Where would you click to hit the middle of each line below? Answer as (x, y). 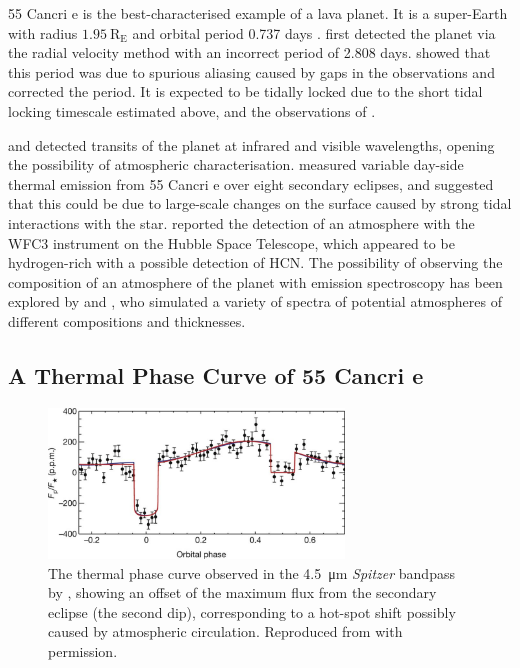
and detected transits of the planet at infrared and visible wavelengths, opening (251, 144)
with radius (43, 32)
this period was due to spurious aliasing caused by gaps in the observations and (251, 71)
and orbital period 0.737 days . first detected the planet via (314, 32)
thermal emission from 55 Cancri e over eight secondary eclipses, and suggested (251, 183)
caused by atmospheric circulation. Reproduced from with (225, 631)
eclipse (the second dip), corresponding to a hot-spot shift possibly (252, 611)
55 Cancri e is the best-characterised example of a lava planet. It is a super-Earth (258, 13)
